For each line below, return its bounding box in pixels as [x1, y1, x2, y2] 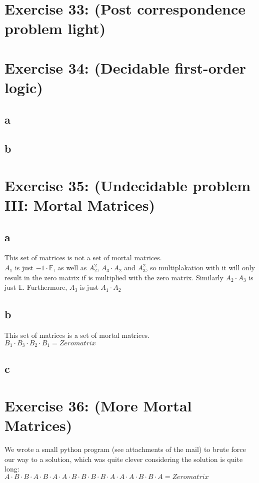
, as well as [53, 262, 87, 273]
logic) [4, 77, 43, 97]
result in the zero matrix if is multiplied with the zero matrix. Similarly [4, 272, 223, 282]
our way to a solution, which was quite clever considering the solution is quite [4, 453, 243, 464]
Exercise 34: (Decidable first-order [4, 57, 246, 78]
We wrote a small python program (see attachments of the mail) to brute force [4, 444, 246, 454]
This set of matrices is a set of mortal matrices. [4, 330, 149, 340]
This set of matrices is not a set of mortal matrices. [4, 252, 162, 263]
